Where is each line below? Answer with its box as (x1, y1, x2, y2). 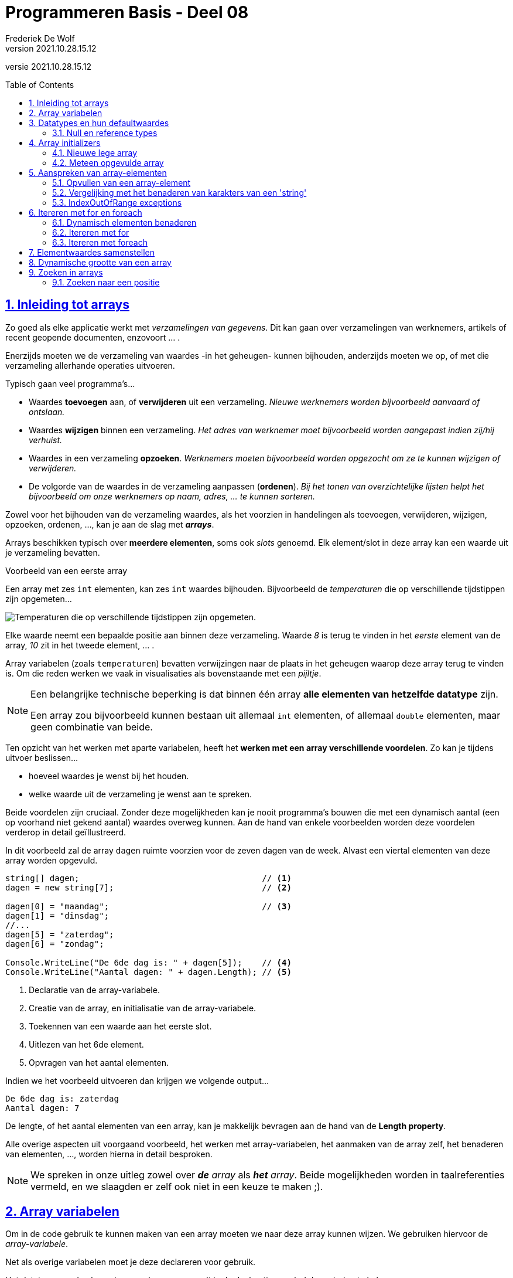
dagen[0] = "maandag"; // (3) (5, 901, 292, 911)
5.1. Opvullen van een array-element (52, 177, 191, 188)
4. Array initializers (29, 137, 101, 148)
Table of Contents (5, 79, 74, 90)
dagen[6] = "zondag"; (5, 939, 104, 949)
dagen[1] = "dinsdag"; (5, 910, 110, 920)
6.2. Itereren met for (52, 227, 129, 237)
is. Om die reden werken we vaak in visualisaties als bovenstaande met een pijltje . (5, 668, 322, 678)
